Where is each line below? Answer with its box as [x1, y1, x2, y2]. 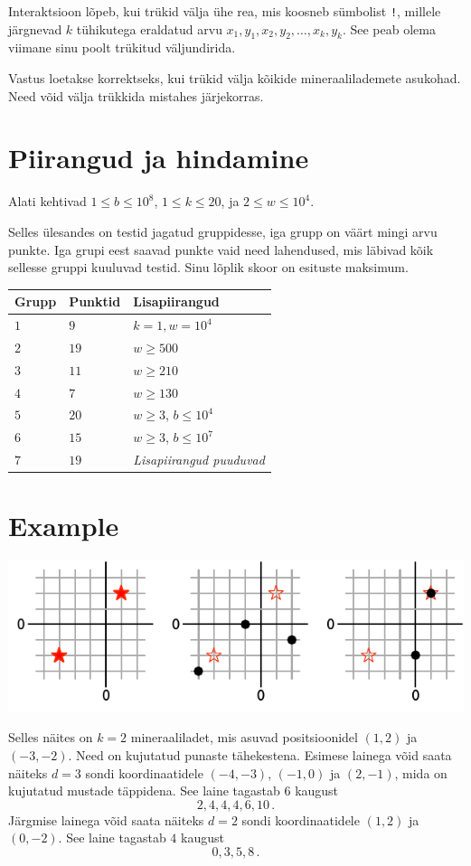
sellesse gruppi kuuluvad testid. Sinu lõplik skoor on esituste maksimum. [8, 258, 409, 277]
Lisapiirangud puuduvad [133, 450, 265, 469]
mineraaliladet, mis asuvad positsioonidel [130, 728, 358, 747]
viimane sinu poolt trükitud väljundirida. [8, 38, 236, 57]
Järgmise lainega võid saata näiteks [8, 810, 204, 829]
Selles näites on [8, 728, 93, 747]
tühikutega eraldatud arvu [76, 19, 222, 38]
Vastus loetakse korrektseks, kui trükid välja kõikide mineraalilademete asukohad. [8, 69, 461, 88]
